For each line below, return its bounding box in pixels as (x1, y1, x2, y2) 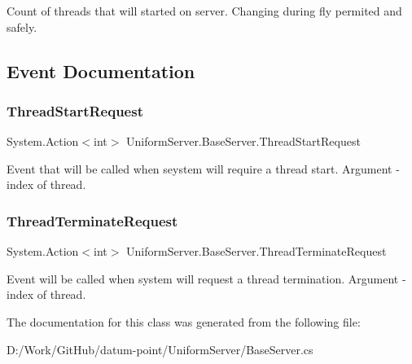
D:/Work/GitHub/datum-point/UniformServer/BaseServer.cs (7, 340, 313, 357)
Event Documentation (7, 58, 195, 83)
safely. (7, 18, 37, 35)
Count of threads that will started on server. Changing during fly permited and (7, 2, 402, 19)
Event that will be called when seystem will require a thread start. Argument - (7, 160, 400, 177)
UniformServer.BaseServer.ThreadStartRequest (126, 133, 361, 150)
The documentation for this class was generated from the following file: (7, 313, 361, 330)
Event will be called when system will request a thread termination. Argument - (7, 270, 406, 287)
